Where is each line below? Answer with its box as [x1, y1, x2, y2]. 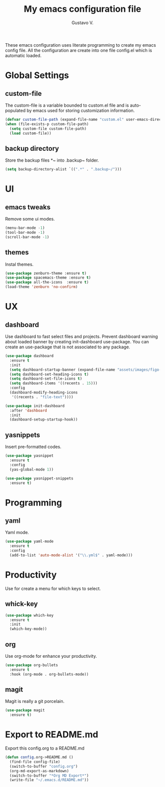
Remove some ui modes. [5, 216, 55, 222]
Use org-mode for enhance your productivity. [5, 653, 97, 659]
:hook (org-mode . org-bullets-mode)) [9, 672, 89, 676]
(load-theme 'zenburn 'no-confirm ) [5, 284, 78, 289]
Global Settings [5, 70, 69, 81]
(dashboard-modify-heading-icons [9, 390, 78, 395]
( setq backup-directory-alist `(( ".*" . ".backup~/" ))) [5, 167, 122, 172]
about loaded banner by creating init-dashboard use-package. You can [5, 339, 149, 345]
